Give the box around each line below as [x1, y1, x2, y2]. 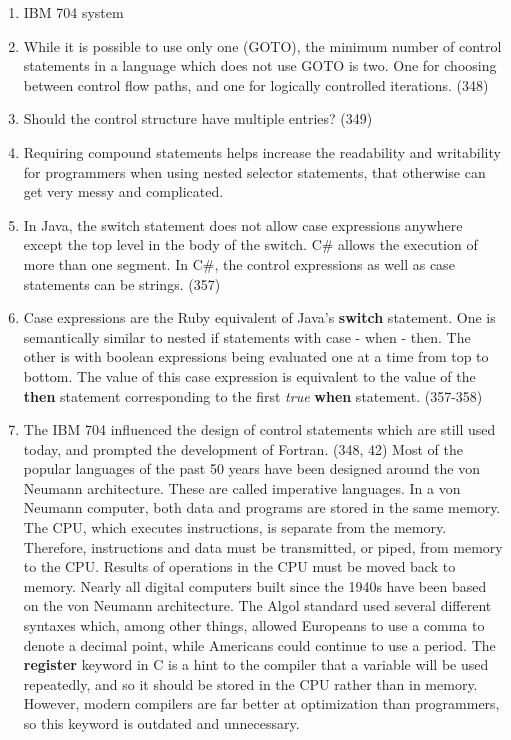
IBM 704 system [23, 2, 124, 22]
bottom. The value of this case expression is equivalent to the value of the [23, 365, 476, 386]
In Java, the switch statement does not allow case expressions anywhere [23, 214, 463, 235]
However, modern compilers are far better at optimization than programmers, [23, 693, 500, 714]
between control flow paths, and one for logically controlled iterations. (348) [23, 74, 489, 95]
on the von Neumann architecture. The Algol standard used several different [23, 595, 492, 616]
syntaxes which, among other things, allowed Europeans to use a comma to [23, 615, 485, 636]
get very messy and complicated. [23, 181, 224, 202]
